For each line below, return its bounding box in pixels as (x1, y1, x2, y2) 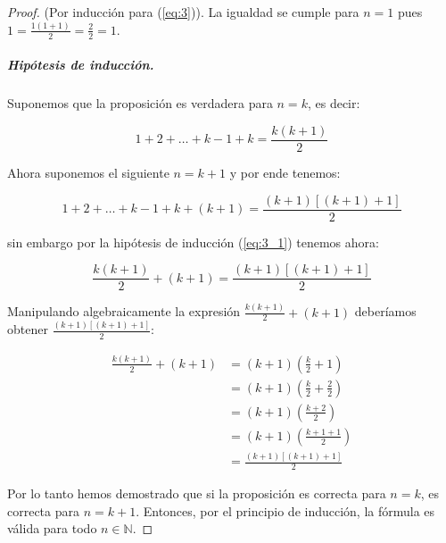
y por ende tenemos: (229, 163, 341, 181)
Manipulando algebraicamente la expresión (7, 302, 241, 321)
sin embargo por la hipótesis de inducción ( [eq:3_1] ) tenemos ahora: (7, 232, 379, 251)
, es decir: (307, 94, 360, 113)
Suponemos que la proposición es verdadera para (7, 94, 273, 113)
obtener (7, 320, 48, 338)
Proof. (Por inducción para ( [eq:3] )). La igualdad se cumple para (7, 3, 359, 21)
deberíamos (354, 302, 417, 321)
